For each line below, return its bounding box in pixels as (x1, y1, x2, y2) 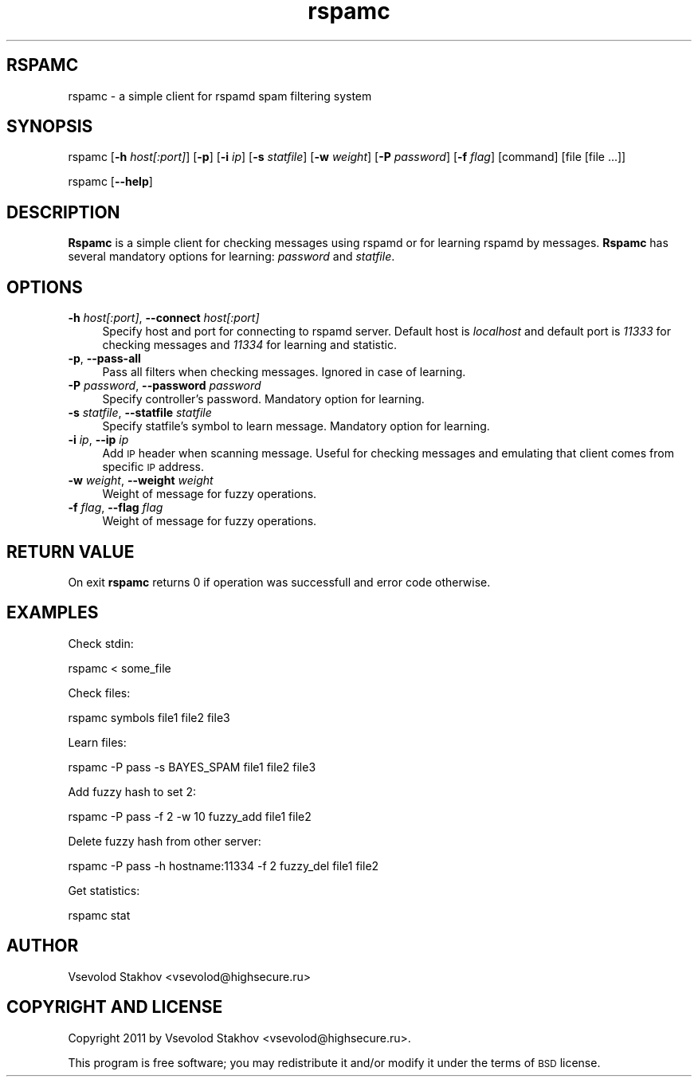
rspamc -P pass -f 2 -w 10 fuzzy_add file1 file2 (68, 809, 312, 823)
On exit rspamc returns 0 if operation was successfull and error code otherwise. (68, 575, 491, 589)
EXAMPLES (6, 602, 99, 623)
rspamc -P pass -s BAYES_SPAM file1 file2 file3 (68, 759, 316, 774)
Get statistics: (68, 883, 140, 897)
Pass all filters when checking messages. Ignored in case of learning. (102, 365, 466, 379)
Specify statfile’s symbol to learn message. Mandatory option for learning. (102, 419, 490, 434)
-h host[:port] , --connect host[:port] (68, 311, 260, 325)
